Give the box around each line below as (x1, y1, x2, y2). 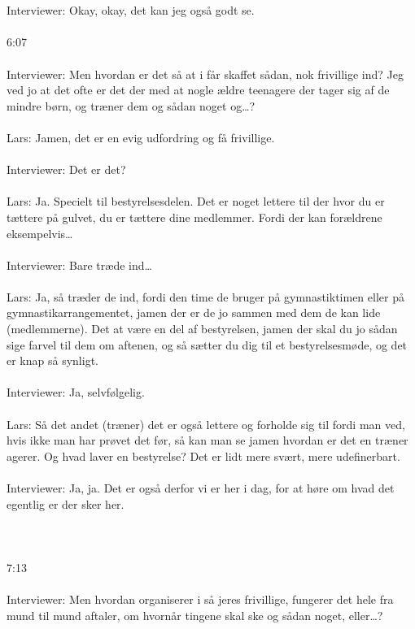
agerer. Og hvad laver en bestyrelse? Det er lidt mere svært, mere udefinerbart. (7, 447, 400, 464)
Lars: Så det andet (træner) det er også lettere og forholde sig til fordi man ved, (7, 415, 405, 432)
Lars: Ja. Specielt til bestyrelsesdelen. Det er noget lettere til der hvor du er (7, 193, 385, 210)
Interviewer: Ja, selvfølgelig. (7, 384, 145, 401)
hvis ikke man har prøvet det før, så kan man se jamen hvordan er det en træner (7, 432, 408, 449)
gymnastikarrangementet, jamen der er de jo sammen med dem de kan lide (7, 304, 381, 321)
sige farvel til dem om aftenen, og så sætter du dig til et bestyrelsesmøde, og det (7, 336, 408, 353)
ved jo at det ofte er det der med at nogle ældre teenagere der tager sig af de (7, 81, 390, 98)
